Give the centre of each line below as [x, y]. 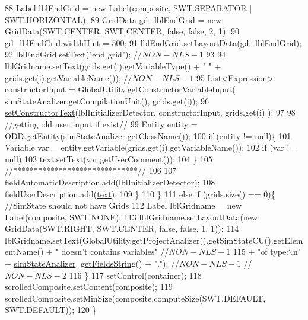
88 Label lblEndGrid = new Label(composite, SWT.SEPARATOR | [128, 8]
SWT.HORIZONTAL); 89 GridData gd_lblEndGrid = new [113, 19]
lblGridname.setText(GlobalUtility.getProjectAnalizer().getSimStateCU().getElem [154, 240]
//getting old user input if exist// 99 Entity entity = [101, 124]
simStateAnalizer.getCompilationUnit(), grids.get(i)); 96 [107, 100]
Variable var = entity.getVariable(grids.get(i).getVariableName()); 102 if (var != [150, 147]
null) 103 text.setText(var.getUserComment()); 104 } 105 [109, 159]
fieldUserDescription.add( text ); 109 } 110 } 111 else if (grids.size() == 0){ [140, 193]
